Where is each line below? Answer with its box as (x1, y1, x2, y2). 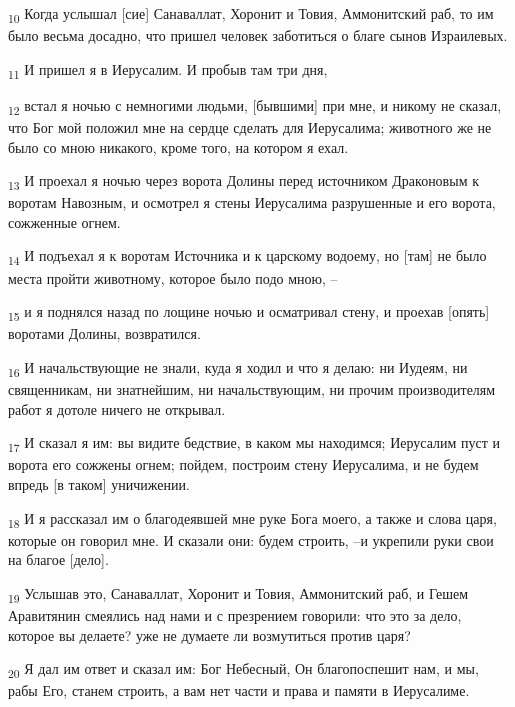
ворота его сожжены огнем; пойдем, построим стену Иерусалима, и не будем (8, 454, 479, 475)
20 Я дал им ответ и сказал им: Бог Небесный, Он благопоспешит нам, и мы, (8, 658, 479, 681)
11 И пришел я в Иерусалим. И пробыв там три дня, (8, 58, 328, 82)
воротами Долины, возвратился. (8, 323, 201, 344)
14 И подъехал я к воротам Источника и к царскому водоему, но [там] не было (8, 245, 487, 269)
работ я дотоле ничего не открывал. (8, 398, 226, 419)
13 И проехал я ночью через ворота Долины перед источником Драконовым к (8, 170, 479, 193)
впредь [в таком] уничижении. (8, 473, 190, 494)
